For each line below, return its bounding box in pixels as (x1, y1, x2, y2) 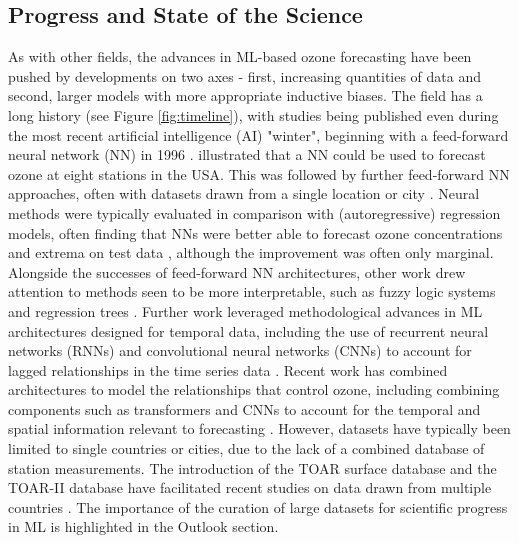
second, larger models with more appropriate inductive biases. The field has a (8, 85, 483, 106)
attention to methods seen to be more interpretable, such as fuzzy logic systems (8, 281, 496, 302)
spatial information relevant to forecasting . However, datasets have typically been (8, 418, 511, 439)
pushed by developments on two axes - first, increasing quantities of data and (8, 65, 482, 86)
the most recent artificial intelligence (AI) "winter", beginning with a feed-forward (8, 124, 509, 145)
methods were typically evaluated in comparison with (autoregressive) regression (8, 202, 501, 223)
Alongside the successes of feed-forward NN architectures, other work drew (8, 261, 466, 282)
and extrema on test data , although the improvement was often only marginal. (8, 242, 494, 263)
